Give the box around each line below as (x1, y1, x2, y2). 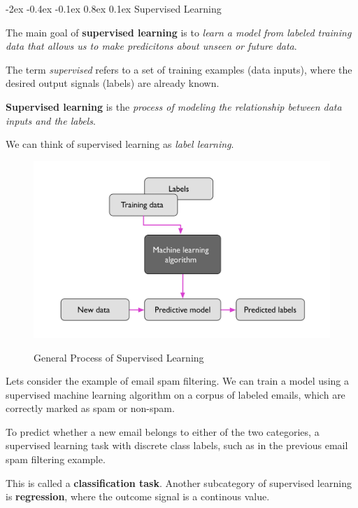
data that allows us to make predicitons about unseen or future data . (6, 39, 297, 53)
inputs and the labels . (6, 113, 96, 128)
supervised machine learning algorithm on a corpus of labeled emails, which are (6, 387, 345, 401)
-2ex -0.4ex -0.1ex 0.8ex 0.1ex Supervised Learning (6, 1, 222, 15)
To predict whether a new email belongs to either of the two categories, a (6, 424, 320, 439)
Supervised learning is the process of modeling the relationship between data (6, 99, 342, 114)
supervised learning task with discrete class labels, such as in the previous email (6, 438, 348, 453)
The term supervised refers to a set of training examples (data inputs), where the (6, 62, 352, 76)
